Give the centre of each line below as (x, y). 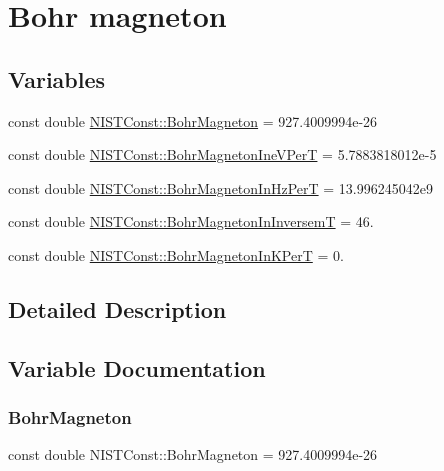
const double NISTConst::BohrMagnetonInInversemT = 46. (191, 221)
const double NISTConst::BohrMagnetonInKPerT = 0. (176, 254)
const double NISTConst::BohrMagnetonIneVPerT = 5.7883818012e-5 (222, 154)
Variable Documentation (137, 367)
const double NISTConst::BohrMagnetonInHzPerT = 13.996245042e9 (220, 187)
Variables (57, 78)
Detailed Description (117, 308)
